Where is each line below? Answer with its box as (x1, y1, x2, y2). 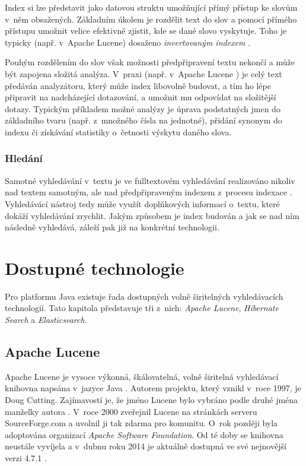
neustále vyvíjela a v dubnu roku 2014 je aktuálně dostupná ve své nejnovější (5, 440, 286, 452)
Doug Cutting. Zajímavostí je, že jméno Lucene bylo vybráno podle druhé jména (5, 394, 298, 406)
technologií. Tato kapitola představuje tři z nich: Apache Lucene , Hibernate (5, 302, 279, 314)
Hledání (5, 151, 43, 166)
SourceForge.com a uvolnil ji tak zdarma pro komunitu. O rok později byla (5, 417, 278, 429)
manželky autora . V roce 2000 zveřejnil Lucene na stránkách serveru (5, 405, 257, 417)
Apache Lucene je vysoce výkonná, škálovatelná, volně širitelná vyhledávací (5, 370, 279, 382)
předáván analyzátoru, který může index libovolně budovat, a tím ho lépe (5, 79, 271, 91)
